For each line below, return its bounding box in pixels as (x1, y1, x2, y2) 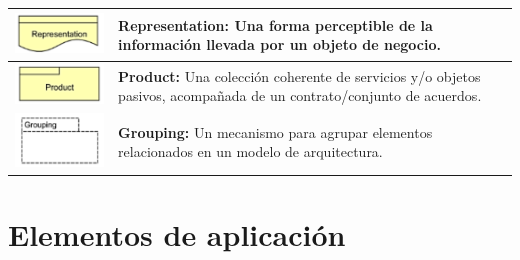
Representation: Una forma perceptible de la (118, 14, 433, 35)
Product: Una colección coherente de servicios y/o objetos (118, 65, 481, 86)
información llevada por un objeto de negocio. (118, 34, 442, 55)
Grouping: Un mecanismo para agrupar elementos (118, 121, 433, 142)
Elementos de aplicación (8, 214, 346, 255)
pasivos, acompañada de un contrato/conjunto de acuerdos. (118, 85, 482, 106)
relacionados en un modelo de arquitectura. (118, 141, 383, 162)
